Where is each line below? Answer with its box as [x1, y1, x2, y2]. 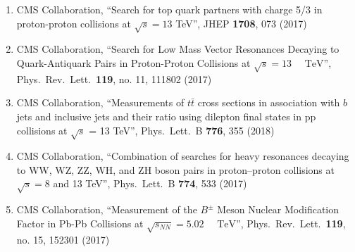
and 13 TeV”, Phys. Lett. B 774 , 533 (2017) [53, 176, 247, 191]
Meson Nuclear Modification [217, 202, 340, 217]
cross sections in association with [197, 95, 340, 110]
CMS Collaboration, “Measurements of [16, 95, 185, 110]
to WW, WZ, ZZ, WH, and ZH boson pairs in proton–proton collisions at [16, 162, 335, 177]
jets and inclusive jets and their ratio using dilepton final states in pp [16, 108, 316, 123]
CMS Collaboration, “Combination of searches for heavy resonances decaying [16, 149, 349, 163]
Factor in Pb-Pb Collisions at [16, 215, 144, 230]
